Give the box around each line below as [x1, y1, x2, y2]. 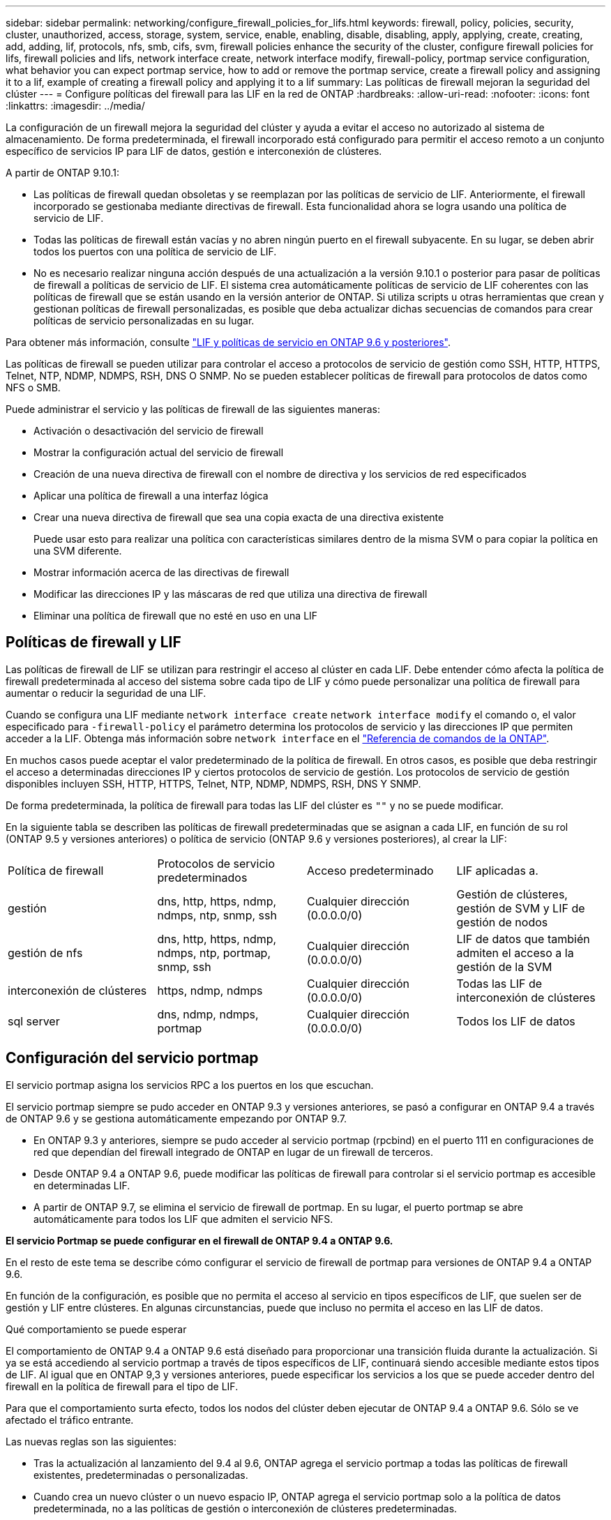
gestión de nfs [8, 945, 83, 960]
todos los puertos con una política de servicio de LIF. [33, 246, 277, 257]
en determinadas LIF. [33, 1179, 130, 1191]
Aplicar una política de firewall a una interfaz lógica [33, 490, 269, 502]
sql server [8, 1014, 60, 1028]
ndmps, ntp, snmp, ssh [157, 908, 277, 922]
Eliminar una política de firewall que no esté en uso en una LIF [33, 610, 318, 622]
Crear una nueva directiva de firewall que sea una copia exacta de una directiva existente [33, 511, 444, 523]
